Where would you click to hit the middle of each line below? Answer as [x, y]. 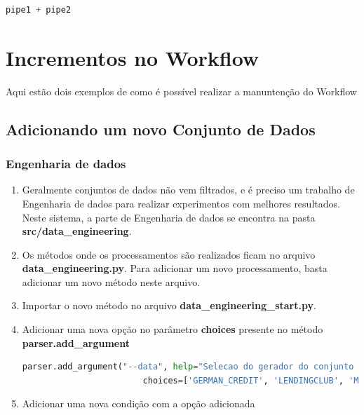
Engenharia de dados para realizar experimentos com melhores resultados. [181, 203]
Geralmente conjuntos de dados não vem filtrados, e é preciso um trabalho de [188, 190]
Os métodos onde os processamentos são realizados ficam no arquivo [169, 254]
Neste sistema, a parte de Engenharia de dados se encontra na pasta [169, 217]
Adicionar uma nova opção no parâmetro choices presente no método [173, 329]
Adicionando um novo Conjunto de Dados [161, 129]
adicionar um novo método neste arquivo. [111, 281]
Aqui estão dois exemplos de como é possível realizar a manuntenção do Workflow [181, 91]
